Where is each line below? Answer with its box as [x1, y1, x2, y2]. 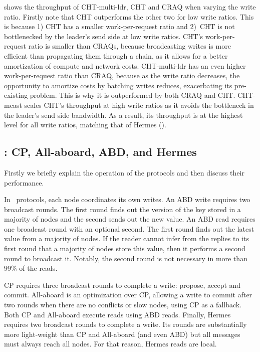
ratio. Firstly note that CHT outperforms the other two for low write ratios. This [4, 11, 254, 22]
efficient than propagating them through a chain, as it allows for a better [4, 50, 228, 61]
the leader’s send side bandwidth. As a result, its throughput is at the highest [4, 109, 243, 120]
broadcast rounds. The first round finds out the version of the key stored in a [4, 204, 241, 214]
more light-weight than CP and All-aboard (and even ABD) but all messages [4, 328, 240, 339]
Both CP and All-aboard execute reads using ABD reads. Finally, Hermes [4, 309, 231, 319]
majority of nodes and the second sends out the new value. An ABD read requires [4, 214, 255, 224]
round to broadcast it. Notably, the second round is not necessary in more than [4, 253, 247, 263]
